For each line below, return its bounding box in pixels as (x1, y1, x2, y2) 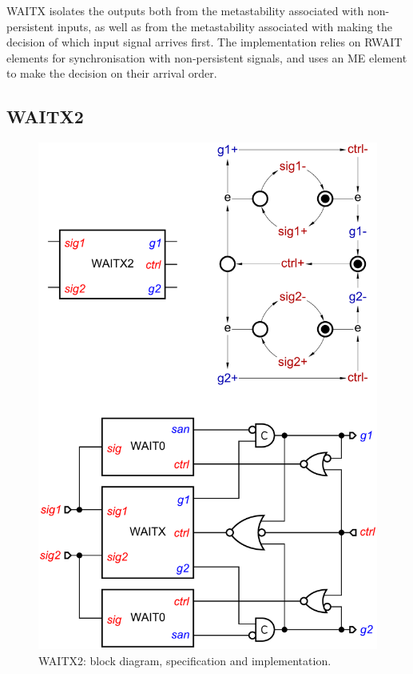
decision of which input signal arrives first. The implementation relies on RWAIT (6, 34, 403, 50)
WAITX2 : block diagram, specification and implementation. (38, 652, 332, 668)
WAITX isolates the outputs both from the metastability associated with (6, 2, 364, 18)
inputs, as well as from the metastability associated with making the (57, 18, 392, 34)
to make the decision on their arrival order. (6, 65, 217, 82)
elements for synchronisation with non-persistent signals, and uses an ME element (6, 49, 407, 66)
